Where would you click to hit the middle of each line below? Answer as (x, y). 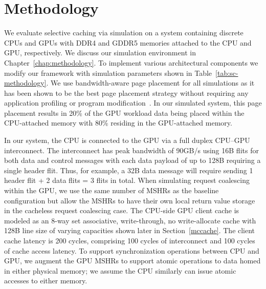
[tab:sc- (227, 73)
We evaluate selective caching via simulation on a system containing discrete (124, 33)
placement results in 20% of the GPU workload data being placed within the (124, 112)
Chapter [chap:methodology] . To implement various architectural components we (131, 62)
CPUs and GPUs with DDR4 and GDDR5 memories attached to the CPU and (128, 42)
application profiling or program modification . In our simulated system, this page (133, 103)
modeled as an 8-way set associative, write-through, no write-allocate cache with (130, 220)
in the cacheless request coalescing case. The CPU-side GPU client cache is (122, 210)
